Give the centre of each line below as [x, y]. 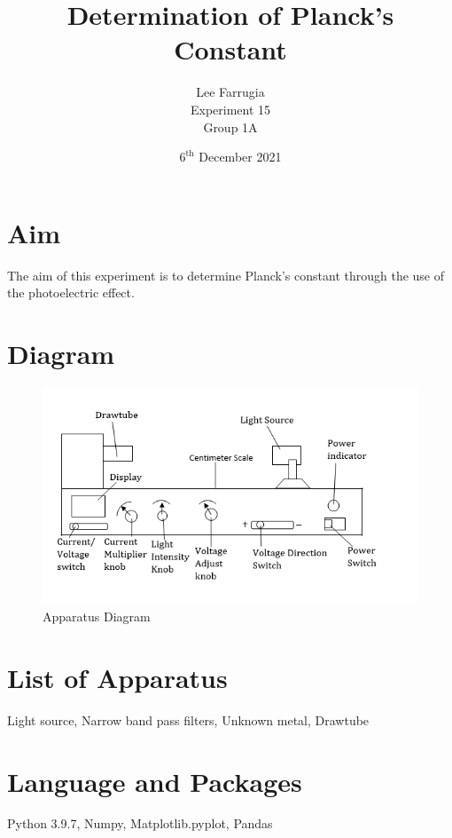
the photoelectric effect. [71, 293]
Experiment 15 [230, 109]
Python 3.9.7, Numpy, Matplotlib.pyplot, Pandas [140, 823]
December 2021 [240, 157]
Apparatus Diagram [97, 617]
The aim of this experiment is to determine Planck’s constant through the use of [226, 275]
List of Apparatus [117, 677]
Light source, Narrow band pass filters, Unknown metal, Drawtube [188, 719]
